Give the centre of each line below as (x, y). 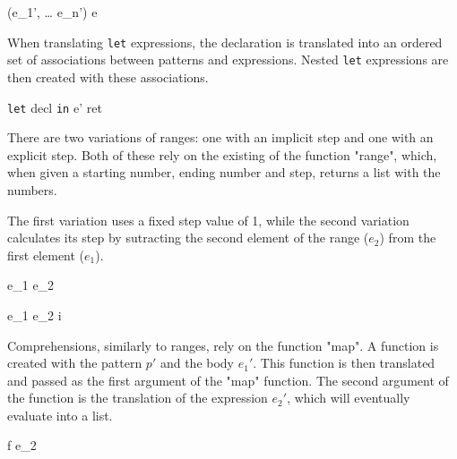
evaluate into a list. (60, 415)
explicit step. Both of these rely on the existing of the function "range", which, (222, 154)
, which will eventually (349, 398)
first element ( (46, 255)
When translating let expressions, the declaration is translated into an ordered (225, 42)
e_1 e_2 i (34, 314)
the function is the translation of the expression (138, 398)
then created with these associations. (108, 76)
